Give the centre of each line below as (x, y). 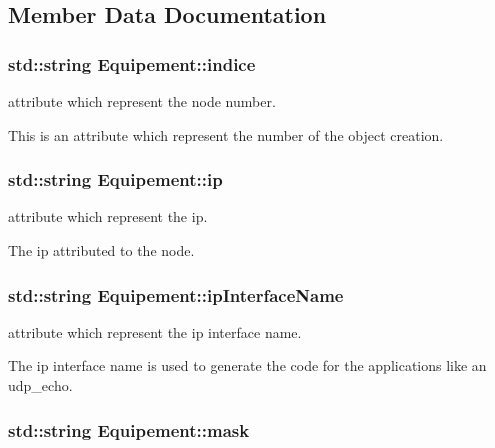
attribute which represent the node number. (142, 101)
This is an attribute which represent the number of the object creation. (226, 134)
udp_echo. (40, 385)
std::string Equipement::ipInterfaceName (176, 294)
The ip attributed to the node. (101, 250)
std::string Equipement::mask (129, 429)
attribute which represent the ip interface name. (155, 331)
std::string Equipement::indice (132, 63)
